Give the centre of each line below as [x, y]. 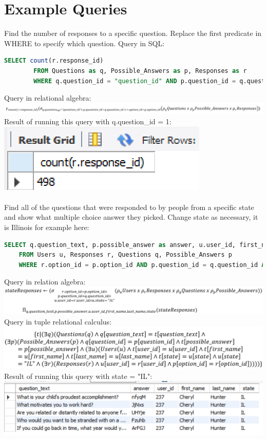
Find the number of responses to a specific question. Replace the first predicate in [133, 33]
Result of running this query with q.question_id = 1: [88, 121]
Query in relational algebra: [48, 98]
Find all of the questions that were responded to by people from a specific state [129, 207]
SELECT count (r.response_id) [54, 61]
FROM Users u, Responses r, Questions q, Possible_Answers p [125, 255]
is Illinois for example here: [47, 227]
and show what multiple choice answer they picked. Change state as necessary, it [131, 217]
